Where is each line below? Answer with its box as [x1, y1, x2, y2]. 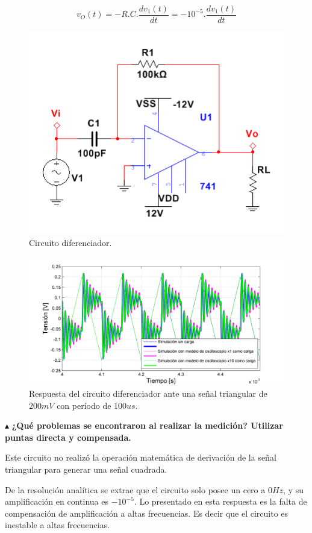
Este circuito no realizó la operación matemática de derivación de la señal [5, 451, 276, 464]
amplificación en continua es [5, 495, 108, 508]
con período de [57, 399, 111, 411]
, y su [283, 483, 304, 496]
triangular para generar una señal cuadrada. [5, 463, 167, 476]
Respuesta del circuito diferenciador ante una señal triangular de [29, 387, 267, 400]
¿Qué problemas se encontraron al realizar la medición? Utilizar [11, 419, 283, 432]
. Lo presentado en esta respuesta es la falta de [134, 495, 307, 508]
